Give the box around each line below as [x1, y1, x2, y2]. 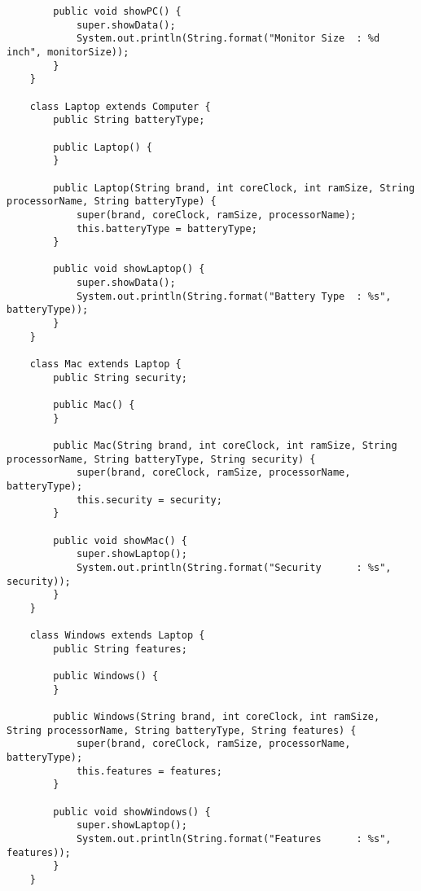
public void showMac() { [53, 534, 187, 546]
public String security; [53, 371, 187, 384]
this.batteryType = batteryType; [76, 222, 257, 235]
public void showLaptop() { [53, 263, 205, 275]
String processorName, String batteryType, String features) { [7, 724, 357, 736]
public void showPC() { [53, 6, 182, 17]
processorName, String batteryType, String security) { [7, 453, 316, 465]
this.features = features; [76, 765, 222, 777]
